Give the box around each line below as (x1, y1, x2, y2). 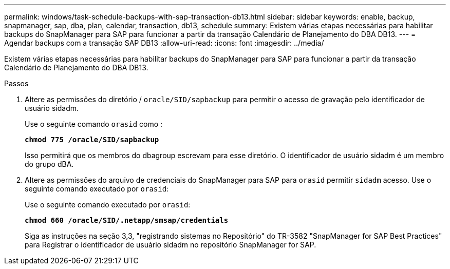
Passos (4, 79, 29, 88)
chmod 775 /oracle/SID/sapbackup (25, 136, 159, 144)
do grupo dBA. (25, 160, 74, 168)
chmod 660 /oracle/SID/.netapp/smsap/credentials (25, 216, 229, 224)
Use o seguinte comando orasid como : (25, 120, 163, 128)
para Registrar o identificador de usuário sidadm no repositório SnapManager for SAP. (25, 240, 316, 249)
